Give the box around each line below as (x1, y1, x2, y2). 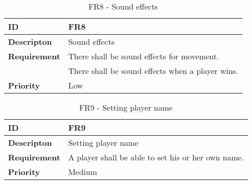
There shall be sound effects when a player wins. (68, 65, 238, 76)
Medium (68, 166, 97, 177)
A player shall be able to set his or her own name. (68, 151, 244, 163)
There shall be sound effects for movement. (68, 50, 219, 62)
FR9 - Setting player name (79, 102, 173, 113)
